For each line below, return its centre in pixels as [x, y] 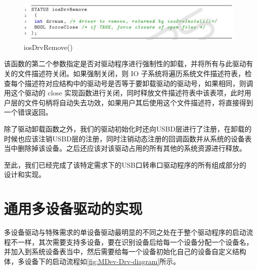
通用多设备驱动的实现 [73, 208]
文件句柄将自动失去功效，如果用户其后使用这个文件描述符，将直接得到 [139, 102]
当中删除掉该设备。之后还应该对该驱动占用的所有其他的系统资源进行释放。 [125, 148]
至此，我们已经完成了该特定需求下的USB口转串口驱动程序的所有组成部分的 [125, 164]
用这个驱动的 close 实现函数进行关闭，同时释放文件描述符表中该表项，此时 [124, 93]
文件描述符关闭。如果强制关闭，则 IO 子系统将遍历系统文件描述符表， [131, 73]
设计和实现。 [25, 174]
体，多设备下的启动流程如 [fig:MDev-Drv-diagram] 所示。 [92, 261]
